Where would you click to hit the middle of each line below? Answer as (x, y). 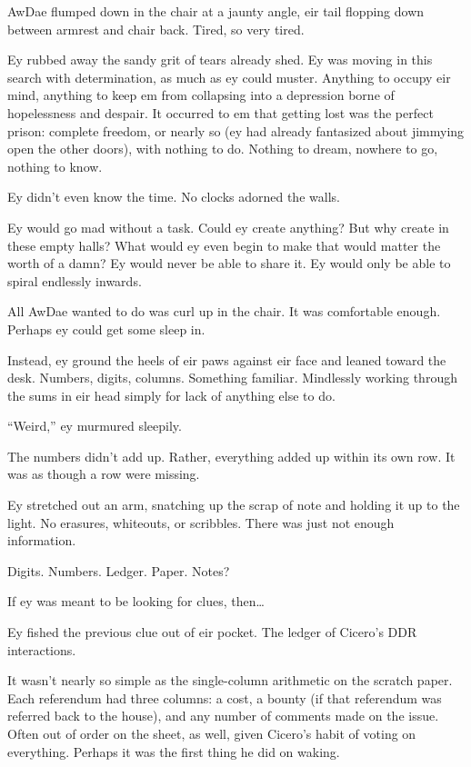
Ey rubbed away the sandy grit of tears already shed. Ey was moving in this (220, 60)
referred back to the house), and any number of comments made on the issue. (223, 716)
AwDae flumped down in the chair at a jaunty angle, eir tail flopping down (216, 11)
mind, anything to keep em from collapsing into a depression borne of (201, 95)
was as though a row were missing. (104, 474)
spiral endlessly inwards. (75, 280)
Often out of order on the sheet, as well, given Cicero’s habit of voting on (212, 733)
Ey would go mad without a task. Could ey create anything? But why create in (228, 227)
